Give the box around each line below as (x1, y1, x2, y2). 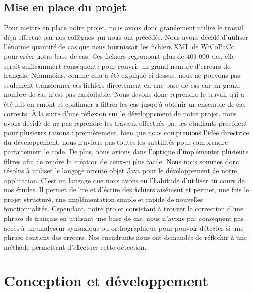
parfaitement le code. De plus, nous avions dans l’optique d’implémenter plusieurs (4, 146, 248, 156)
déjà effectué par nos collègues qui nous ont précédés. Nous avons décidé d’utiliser (4, 32, 248, 42)
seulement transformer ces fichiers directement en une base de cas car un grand (4, 79, 240, 90)
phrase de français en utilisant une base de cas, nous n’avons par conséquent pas (4, 213, 244, 223)
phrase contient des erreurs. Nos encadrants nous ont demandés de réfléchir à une (4, 232, 247, 242)
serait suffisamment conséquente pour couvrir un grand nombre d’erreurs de (4, 60, 231, 71)
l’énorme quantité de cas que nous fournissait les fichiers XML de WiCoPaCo (4, 41, 234, 52)
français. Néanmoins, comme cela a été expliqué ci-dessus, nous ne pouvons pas (4, 70, 240, 80)
